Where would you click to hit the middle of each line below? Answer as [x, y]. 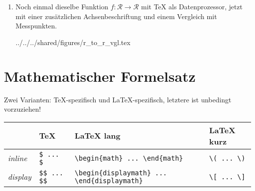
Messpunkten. [36, 26]
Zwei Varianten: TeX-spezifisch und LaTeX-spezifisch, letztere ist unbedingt [118, 99]
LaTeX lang [98, 136]
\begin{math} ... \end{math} [129, 158]
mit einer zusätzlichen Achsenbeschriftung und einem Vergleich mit [116, 16]
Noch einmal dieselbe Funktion [62, 6]
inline [18, 158]
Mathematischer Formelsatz [100, 76]
